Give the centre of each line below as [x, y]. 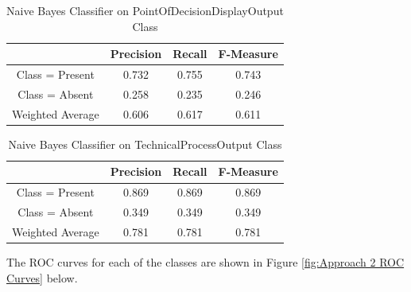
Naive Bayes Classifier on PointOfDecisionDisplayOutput [145, 10]
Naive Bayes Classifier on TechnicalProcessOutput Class [145, 144]
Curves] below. [42, 277]
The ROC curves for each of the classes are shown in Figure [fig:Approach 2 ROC [205, 262]
